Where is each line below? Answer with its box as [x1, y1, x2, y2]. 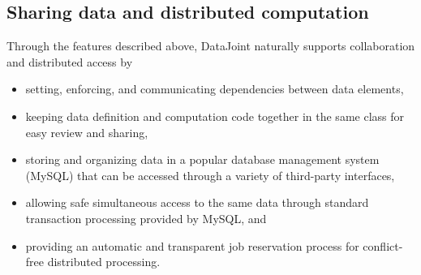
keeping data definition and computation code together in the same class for [25, 107, 404, 124]
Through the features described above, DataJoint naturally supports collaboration [6, 37, 415, 54]
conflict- [363, 237, 403, 254]
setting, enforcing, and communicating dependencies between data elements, [25, 80, 404, 97]
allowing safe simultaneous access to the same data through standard [25, 194, 369, 211]
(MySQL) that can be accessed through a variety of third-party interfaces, [25, 166, 395, 183]
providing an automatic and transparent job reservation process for [25, 237, 359, 254]
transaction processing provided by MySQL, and [25, 209, 267, 226]
